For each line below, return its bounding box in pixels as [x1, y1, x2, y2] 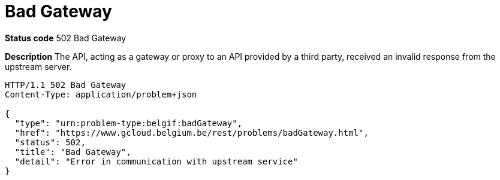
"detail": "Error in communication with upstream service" [14, 156, 298, 166]
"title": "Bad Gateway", [14, 147, 131, 157]
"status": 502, [14, 137, 86, 147]
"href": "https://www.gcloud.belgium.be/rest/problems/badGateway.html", [14, 127, 369, 138]
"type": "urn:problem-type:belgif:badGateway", [14, 118, 243, 128]
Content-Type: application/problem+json [5, 89, 197, 99]
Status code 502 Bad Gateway [5, 32, 126, 43]
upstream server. [5, 61, 72, 72]
